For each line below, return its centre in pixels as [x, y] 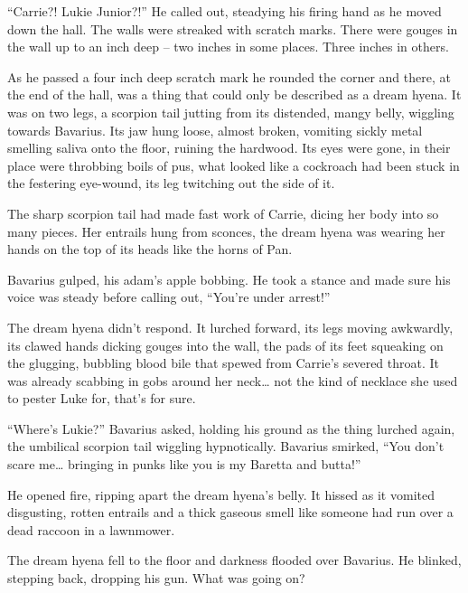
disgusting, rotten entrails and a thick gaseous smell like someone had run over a [230, 512]
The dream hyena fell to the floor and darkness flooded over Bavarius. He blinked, [234, 560]
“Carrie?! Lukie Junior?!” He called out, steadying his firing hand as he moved [225, 11]
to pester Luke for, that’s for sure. [102, 398]
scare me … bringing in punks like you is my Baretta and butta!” [184, 464]
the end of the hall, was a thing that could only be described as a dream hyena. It [234, 94]
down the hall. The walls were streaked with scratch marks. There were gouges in [233, 28]
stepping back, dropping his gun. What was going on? [156, 578]
